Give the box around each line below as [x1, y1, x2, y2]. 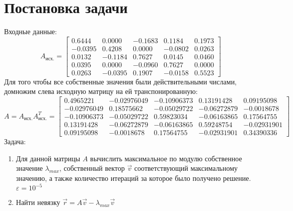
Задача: [4, 136, 26, 147]
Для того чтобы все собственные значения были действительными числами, [4, 76, 237, 86]
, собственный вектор [59, 163, 125, 173]
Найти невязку [16, 197, 60, 207]
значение [16, 163, 43, 173]
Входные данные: [4, 26, 57, 37]
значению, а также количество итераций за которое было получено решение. [16, 173, 251, 183]
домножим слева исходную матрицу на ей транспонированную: [4, 86, 198, 96]
